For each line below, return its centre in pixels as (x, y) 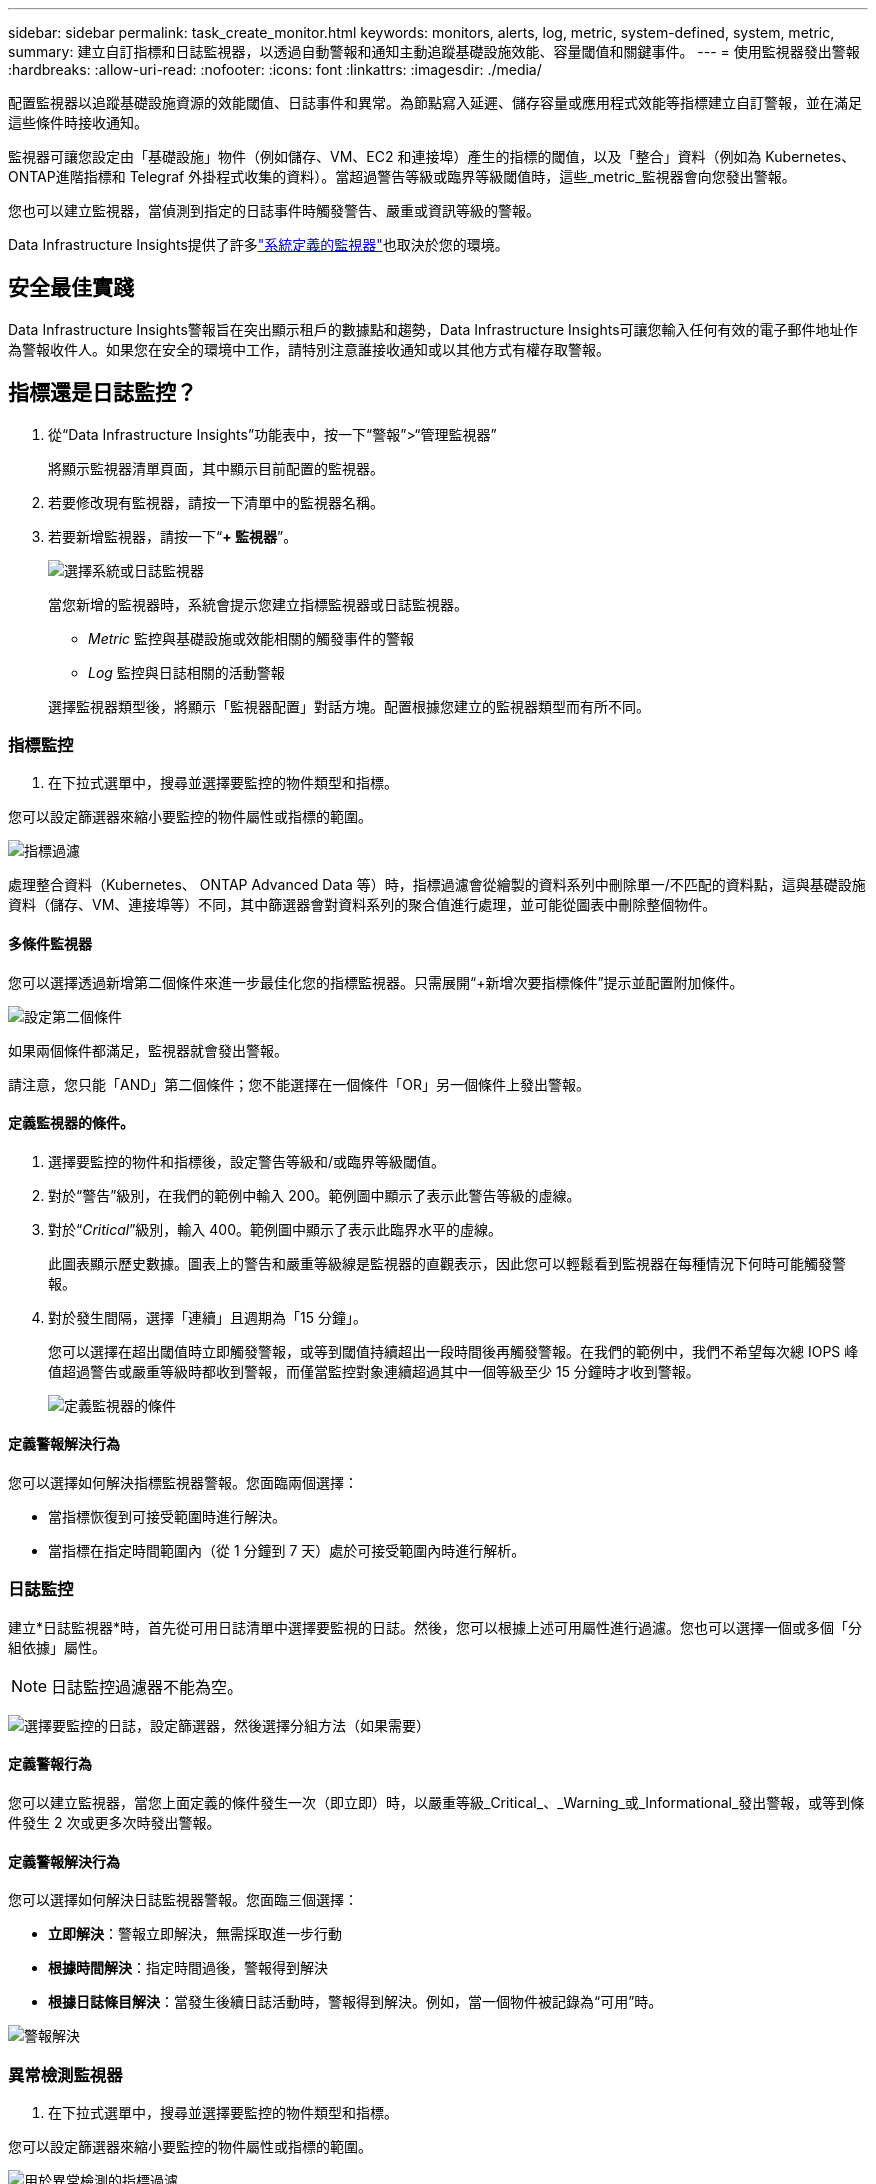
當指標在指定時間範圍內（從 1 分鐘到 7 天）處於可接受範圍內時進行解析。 (287, 1551)
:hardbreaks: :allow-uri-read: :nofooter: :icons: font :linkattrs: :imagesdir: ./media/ (275, 69)
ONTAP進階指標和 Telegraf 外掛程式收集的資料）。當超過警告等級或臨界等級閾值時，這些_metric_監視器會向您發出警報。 (402, 176)
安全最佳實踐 (71, 288)
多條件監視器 (50, 944)
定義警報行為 (50, 1764)
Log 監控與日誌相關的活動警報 (186, 672)
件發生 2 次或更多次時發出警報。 (114, 1823)
